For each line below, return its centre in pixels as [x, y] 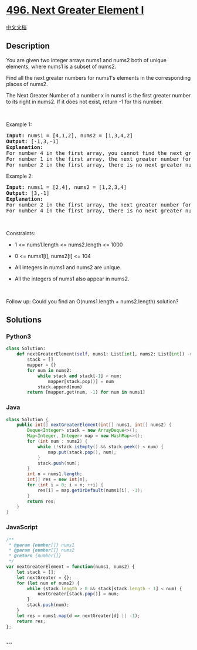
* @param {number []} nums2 [42, 550]
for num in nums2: [50, 370]
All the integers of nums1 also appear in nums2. [72, 279]
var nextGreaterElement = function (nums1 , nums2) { [70, 567]
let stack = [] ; [37, 572]
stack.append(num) [60, 387]
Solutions [24, 320]
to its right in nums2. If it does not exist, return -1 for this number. [84, 101]
